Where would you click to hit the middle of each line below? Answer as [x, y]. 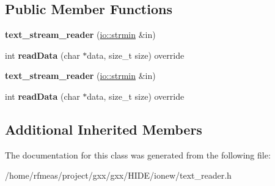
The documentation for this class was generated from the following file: [138, 154]
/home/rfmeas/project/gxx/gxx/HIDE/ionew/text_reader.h [118, 175]
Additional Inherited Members [104, 129]
